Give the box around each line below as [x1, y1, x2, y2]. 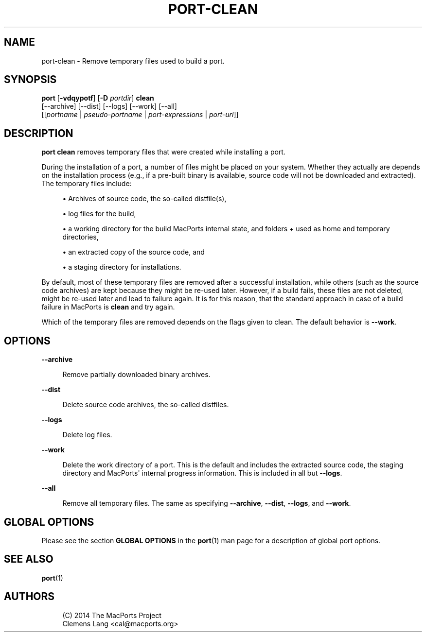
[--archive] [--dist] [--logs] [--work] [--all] [41, 102, 177, 111]
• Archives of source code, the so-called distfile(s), [62, 194, 227, 203]
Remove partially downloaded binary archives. [62, 370, 211, 379]
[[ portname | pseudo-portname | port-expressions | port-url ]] [41, 110, 239, 119]
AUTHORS [4, 590, 55, 603]
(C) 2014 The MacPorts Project [62, 611, 161, 619]
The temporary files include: [41, 179, 132, 188]
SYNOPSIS [4, 73, 57, 86]
